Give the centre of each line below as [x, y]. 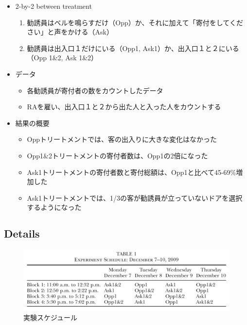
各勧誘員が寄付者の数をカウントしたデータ [95, 90]
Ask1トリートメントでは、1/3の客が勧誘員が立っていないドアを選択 [135, 197]
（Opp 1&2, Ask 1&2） [62, 58]
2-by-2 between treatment [53, 6]
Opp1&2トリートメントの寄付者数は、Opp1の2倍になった [117, 155]
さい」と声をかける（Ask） [70, 32]
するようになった [54, 207]
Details [22, 233]
